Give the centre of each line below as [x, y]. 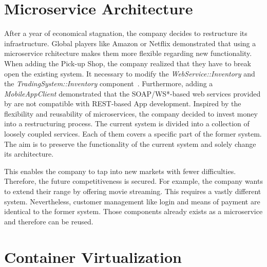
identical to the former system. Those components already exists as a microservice [133, 211]
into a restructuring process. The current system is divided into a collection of [127, 123]
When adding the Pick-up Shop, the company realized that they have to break [128, 63]
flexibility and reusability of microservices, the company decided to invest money [131, 113]
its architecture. [29, 154]
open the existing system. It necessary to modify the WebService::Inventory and [130, 73]
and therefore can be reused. [49, 221]
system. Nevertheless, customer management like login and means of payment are [132, 201]
